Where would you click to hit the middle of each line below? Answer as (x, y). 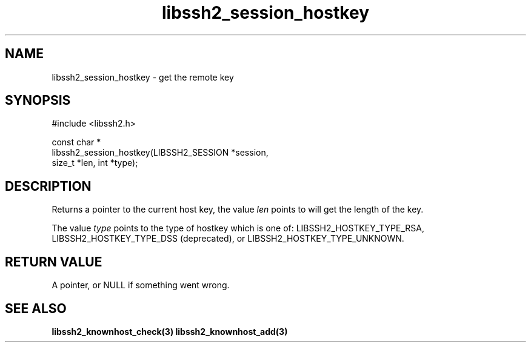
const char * (76, 142)
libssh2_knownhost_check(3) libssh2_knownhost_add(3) (170, 331)
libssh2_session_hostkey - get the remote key (143, 77)
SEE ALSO (36, 308)
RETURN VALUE (54, 262)
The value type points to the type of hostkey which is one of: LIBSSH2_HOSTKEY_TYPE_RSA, (238, 228)
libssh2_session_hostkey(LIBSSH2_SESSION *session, (160, 153)
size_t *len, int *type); (95, 163)
